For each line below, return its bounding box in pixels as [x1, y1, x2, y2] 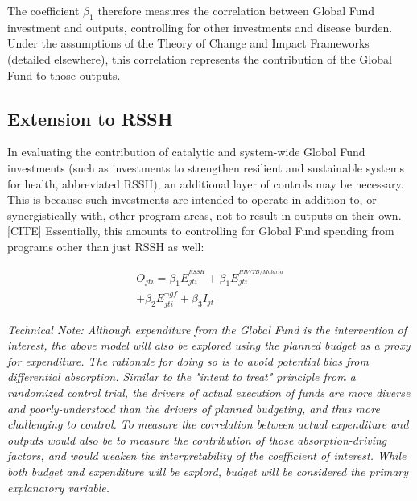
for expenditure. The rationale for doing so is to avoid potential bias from [7, 352, 369, 369]
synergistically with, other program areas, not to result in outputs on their [7, 206, 375, 223]
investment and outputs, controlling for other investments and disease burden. [7, 19, 393, 35]
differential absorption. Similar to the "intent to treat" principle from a [7, 368, 356, 385]
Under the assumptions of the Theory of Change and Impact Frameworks [7, 35, 370, 52]
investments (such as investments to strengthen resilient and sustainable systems [7, 159, 404, 176]
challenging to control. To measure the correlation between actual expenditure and [7, 416, 409, 433]
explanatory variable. [7, 478, 110, 495]
